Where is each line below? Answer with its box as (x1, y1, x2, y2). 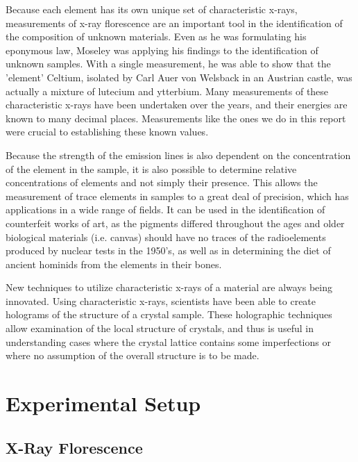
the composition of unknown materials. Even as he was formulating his (6, 29, 307, 44)
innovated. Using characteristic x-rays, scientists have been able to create (6, 293, 316, 308)
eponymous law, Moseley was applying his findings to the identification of (6, 42, 318, 57)
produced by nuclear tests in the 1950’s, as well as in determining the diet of (6, 243, 331, 258)
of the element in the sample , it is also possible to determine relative (6, 161, 297, 176)
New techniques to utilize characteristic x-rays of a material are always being (6, 280, 333, 295)
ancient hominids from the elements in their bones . (6, 256, 222, 271)
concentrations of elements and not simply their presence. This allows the (6, 175, 318, 190)
